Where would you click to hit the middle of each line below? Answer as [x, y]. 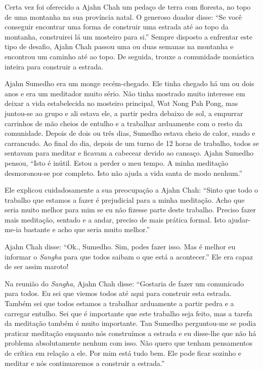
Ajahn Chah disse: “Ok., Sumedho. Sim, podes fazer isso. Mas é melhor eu [120, 247]
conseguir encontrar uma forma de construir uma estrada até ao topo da [117, 27]
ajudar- [239, 219]
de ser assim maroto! [37, 266]
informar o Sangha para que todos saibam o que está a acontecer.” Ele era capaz [129, 256]
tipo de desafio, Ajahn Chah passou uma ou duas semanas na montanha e [119, 46]
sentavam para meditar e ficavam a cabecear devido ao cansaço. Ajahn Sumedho [129, 153]
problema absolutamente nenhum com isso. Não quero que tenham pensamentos [129, 343]
